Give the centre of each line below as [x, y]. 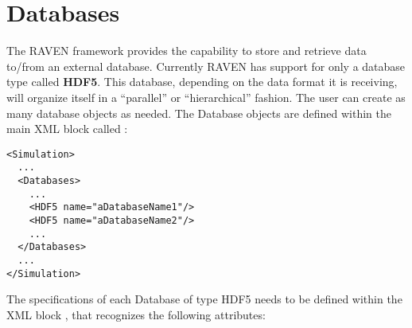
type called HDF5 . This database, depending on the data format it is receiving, [202, 82]
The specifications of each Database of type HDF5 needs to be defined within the [204, 299]
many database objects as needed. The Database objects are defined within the [199, 113]
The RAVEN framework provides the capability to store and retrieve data [187, 51]
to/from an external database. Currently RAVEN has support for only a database [206, 66]
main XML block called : [67, 129]
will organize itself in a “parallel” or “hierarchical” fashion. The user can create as [206, 97]
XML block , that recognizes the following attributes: [136, 314]
